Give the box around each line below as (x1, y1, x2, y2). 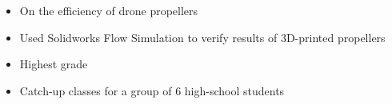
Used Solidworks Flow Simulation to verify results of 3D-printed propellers (19, 29, 386, 45)
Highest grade (19, 56, 88, 72)
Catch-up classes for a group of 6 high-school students (19, 82, 285, 98)
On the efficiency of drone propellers (19, 2, 198, 18)
